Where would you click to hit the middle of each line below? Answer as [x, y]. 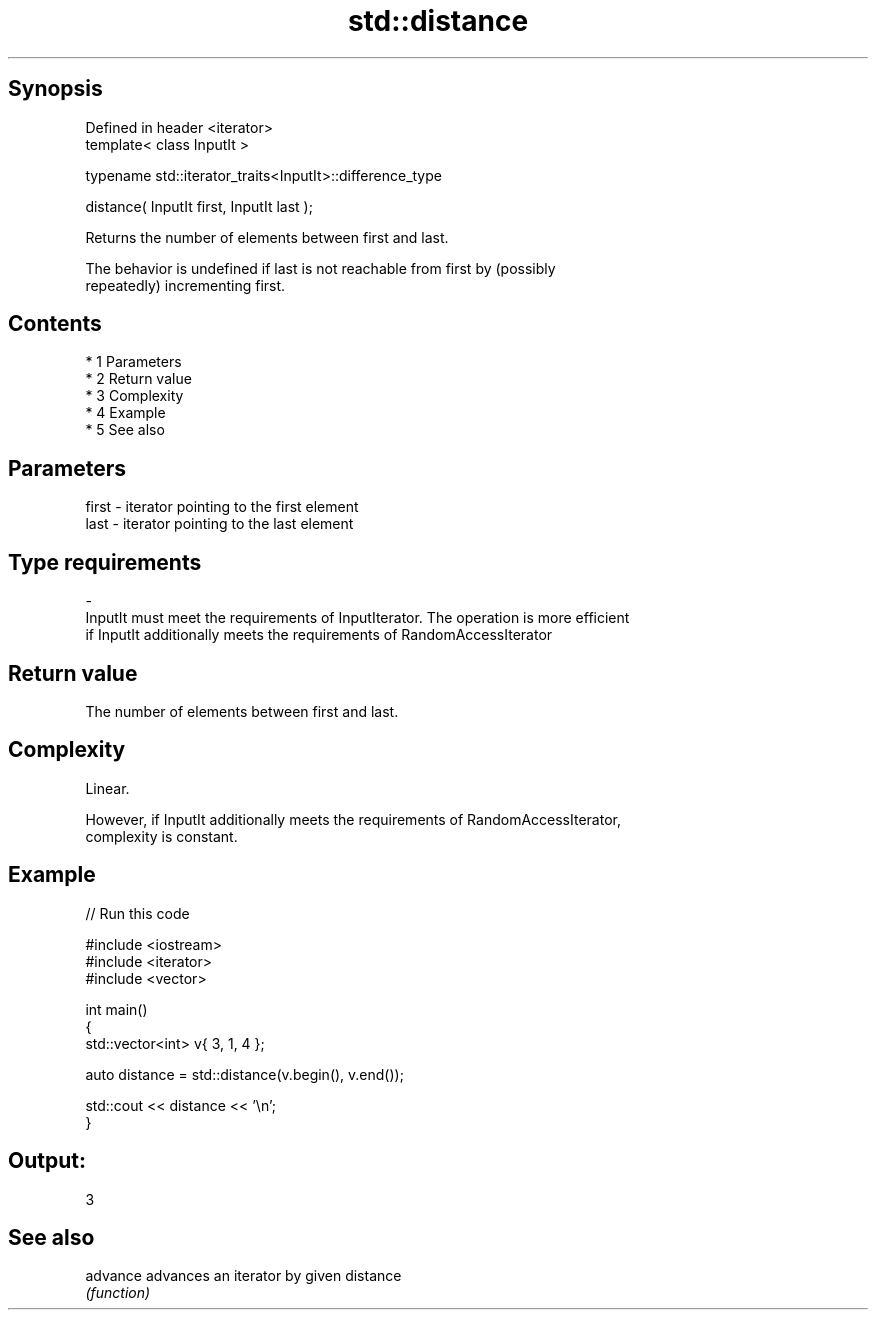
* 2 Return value [138, 379]
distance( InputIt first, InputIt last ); [199, 206]
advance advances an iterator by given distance [243, 1276]
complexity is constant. [161, 836]
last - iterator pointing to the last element [219, 524]
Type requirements [105, 562]
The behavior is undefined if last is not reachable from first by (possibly [320, 268]
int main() [116, 1009]
